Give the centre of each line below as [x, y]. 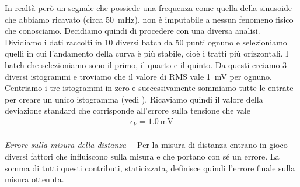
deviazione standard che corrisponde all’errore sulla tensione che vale [128, 110]
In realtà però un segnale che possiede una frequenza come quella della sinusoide [149, 8]
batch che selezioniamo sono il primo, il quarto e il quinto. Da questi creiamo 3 [146, 64]
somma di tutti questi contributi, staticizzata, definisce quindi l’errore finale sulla [150, 167]
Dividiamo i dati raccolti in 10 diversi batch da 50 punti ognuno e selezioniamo [146, 42]
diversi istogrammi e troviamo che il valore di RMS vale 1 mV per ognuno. [138, 76]
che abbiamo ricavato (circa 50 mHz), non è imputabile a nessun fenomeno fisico [149, 19]
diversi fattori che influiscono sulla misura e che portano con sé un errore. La [142, 156]
